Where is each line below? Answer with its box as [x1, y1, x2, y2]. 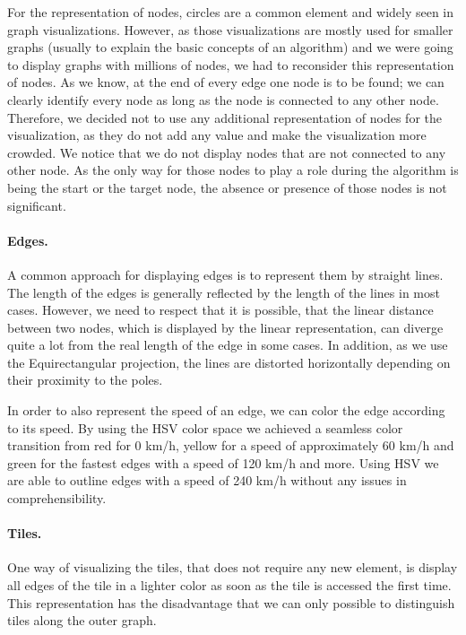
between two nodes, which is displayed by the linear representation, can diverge [7, 317, 444, 336]
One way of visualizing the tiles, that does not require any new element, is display [7, 558, 458, 577]
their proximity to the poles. [7, 370, 163, 389]
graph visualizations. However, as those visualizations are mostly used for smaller [7, 20, 453, 39]
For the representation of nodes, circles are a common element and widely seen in [7, 3, 454, 21]
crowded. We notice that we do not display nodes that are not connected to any [7, 143, 446, 161]
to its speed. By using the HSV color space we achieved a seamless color [7, 418, 403, 437]
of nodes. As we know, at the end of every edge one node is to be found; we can [7, 73, 444, 91]
